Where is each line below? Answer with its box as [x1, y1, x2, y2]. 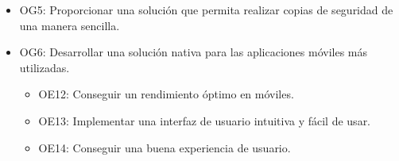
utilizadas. [19, 59, 70, 75]
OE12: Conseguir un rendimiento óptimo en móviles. [38, 86, 294, 102]
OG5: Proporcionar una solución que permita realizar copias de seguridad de [19, 2, 393, 17]
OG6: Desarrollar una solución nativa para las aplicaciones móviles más [19, 44, 368, 60]
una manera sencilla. [19, 17, 120, 33]
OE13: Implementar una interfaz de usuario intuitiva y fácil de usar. [38, 112, 371, 128]
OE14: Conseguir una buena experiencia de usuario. [38, 139, 291, 155]
